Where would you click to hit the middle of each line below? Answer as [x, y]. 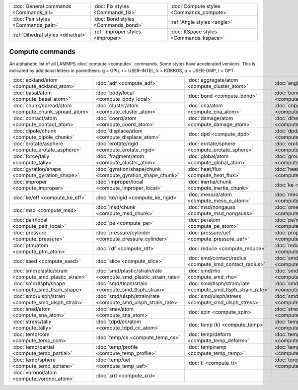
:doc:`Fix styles [111, 6]
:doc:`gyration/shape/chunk [128, 169]
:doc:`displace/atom [119, 131]
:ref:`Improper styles [117, 32]
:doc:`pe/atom [204, 220]
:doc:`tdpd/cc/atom [118, 322]
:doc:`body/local [115, 93]
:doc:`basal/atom [32, 93]
